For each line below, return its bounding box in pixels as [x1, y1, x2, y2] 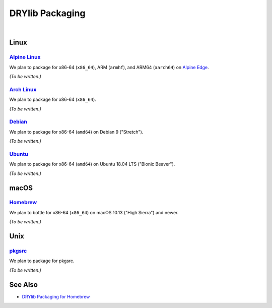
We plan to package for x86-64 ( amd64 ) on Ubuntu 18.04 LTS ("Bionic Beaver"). [9, 161, 175, 167]
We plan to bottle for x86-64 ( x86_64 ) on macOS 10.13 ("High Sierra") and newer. [9, 209, 179, 215]
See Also [9, 280, 38, 289]
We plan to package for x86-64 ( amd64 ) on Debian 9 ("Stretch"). [9, 129, 144, 135]
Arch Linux [9, 86, 37, 93]
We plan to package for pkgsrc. [9, 258, 75, 264]
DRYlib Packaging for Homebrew [22, 293, 90, 299]
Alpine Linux [9, 53, 41, 60]
